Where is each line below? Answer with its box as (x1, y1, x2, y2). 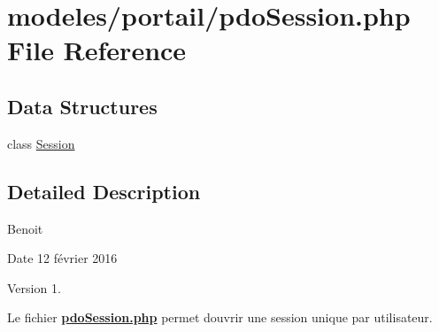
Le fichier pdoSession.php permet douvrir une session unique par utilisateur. (7, 308, 433, 327)
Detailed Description (7, 177, 201, 205)
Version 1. (7, 278, 61, 297)
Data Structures (7, 92, 158, 120)
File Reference (7, 32, 187, 68)
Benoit (7, 219, 43, 237)
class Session (7, 134, 75, 152)
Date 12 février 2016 (7, 249, 118, 267)
